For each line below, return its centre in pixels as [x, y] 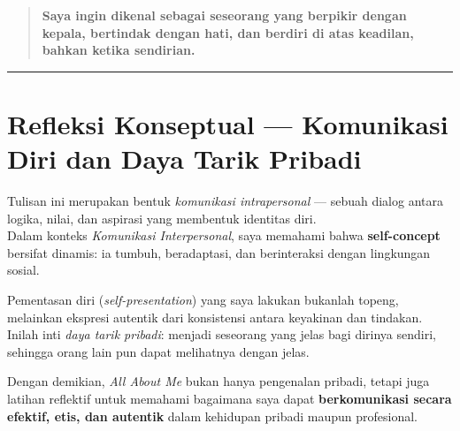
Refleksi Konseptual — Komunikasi [228, 123]
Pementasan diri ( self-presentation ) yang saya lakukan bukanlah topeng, [203, 300]
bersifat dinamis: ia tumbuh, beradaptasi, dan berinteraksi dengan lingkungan [219, 252]
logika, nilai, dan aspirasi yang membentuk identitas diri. [162, 218]
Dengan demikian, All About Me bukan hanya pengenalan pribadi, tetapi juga [218, 381]
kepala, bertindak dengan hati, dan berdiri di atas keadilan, [228, 32]
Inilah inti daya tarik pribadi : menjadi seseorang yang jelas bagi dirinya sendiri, [222, 334]
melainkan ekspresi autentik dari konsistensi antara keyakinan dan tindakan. [215, 317]
